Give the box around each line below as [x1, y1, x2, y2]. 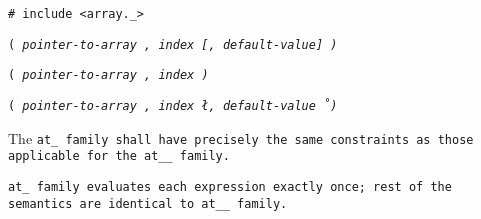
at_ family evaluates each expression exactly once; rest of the [8, 179, 452, 194]
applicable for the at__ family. [8, 149, 230, 164]
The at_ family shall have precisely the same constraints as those [8, 127, 474, 148]
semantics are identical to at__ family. [8, 196, 288, 211]
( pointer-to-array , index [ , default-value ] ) [8, 37, 338, 52]
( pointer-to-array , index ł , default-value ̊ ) [8, 98, 338, 113]
